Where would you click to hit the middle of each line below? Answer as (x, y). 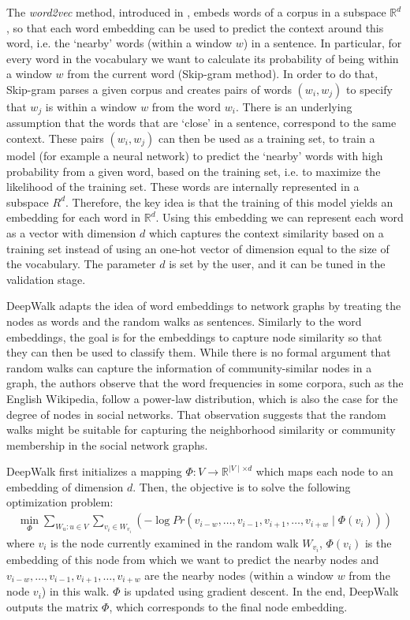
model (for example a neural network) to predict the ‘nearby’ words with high (195, 156)
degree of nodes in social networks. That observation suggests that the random (196, 414)
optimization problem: (60, 502)
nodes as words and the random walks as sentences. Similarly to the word (184, 321)
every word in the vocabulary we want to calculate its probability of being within (203, 58)
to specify (369, 89)
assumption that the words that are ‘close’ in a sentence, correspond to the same (201, 123)
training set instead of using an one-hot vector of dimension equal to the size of (198, 248)
